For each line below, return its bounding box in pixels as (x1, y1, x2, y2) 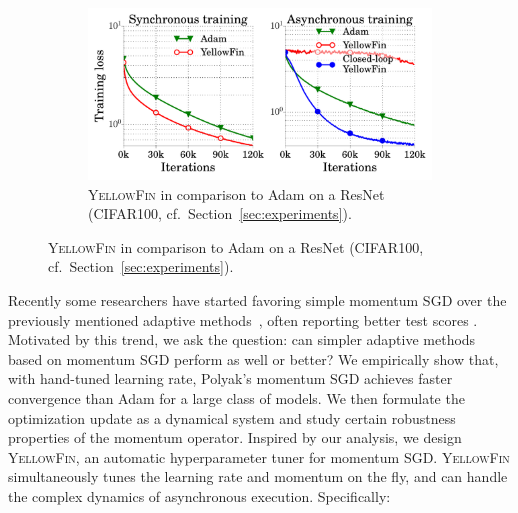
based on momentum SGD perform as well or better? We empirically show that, (8, 348, 499, 369)
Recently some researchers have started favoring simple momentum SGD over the (8, 289, 507, 310)
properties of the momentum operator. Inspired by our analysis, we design (8, 427, 462, 448)
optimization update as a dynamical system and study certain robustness (8, 407, 456, 428)
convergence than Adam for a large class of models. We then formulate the (8, 387, 465, 408)
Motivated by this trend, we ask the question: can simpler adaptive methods (8, 329, 476, 350)
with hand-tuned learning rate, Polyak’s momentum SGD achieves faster (8, 368, 453, 389)
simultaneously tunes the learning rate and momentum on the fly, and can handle (8, 466, 508, 487)
